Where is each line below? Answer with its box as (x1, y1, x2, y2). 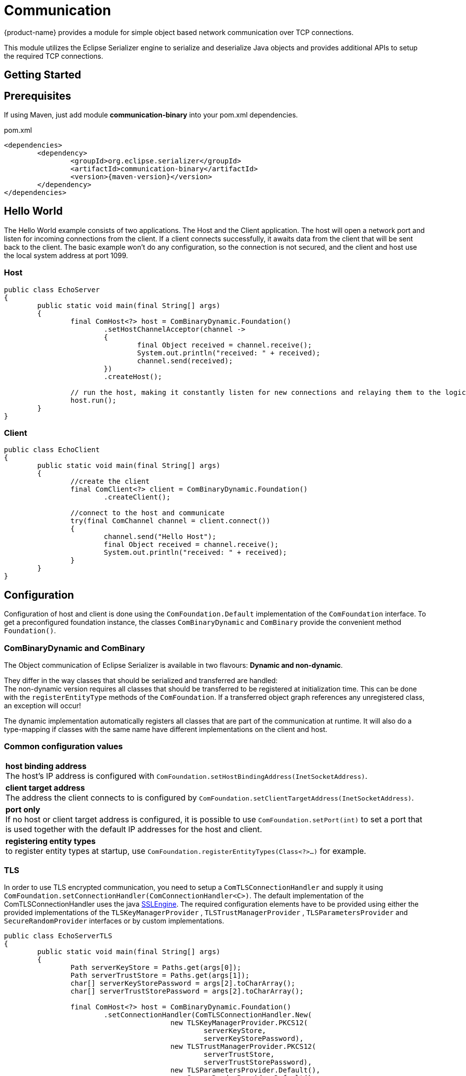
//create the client (70, 477, 150, 486)
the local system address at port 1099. (4, 251, 128, 260)
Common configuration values (4, 741, 123, 752)
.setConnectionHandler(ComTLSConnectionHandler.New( (104, 1011, 312, 1019)
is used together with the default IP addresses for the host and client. (5, 824, 262, 834)
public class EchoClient (4, 446, 100, 454)
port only (5, 804, 40, 814)
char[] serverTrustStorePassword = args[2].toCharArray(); (70, 987, 304, 996)
